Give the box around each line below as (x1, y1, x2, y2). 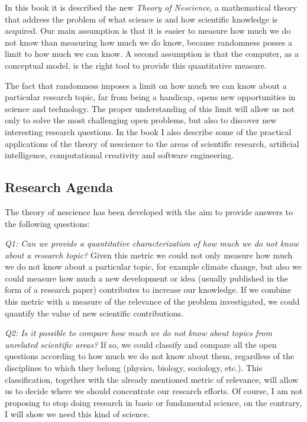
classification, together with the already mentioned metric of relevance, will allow (5, 373, 299, 385)
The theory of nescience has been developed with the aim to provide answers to (5, 205, 293, 218)
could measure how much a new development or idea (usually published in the (5, 271, 289, 284)
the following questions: (5, 217, 90, 229)
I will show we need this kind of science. (5, 408, 150, 420)
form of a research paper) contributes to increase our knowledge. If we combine (5, 283, 291, 296)
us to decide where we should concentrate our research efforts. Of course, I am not (5, 385, 303, 397)
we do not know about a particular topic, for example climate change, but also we (5, 260, 302, 273)
